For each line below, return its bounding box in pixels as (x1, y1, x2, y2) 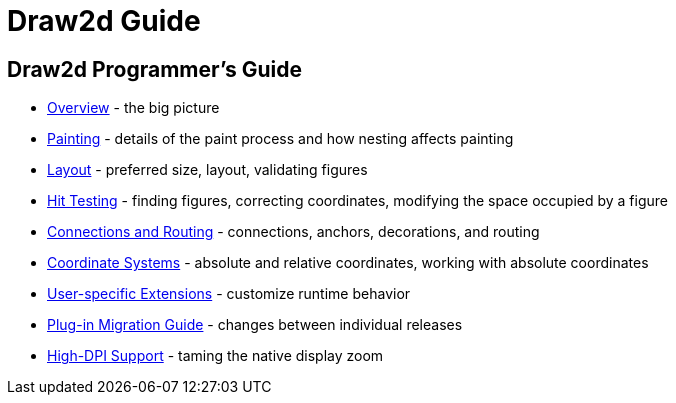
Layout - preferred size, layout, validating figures (47, 161, 368, 179)
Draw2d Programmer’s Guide (7, 56, 302, 82)
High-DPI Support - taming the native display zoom (47, 347, 384, 365)
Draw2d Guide (7, 4, 201, 38)
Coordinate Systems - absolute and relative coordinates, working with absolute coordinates (47, 254, 649, 272)
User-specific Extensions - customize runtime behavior (47, 285, 411, 303)
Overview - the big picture (47, 99, 220, 117)
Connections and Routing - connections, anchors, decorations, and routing (47, 223, 540, 241)
